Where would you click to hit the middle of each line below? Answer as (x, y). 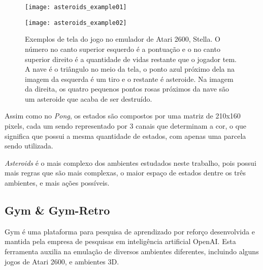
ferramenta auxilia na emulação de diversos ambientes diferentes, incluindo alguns (132, 251)
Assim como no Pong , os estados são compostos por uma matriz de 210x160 (123, 116)
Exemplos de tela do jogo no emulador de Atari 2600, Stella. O (123, 39)
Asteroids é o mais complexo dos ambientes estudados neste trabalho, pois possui (130, 162)
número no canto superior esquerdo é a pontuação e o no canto (123, 49)
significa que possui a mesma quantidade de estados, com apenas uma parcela (125, 136)
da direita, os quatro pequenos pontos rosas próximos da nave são (127, 89)
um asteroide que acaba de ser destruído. (89, 98)
